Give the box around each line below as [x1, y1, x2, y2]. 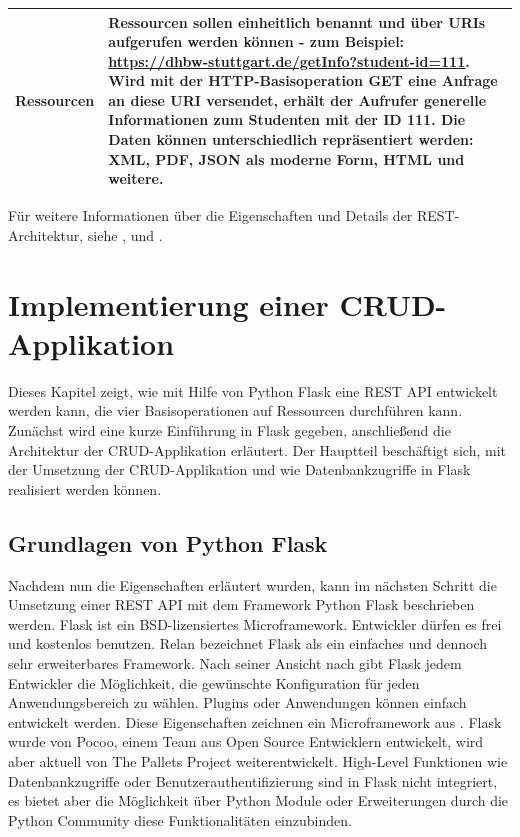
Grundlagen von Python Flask [8, 527, 328, 558]
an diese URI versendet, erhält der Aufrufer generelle [108, 89, 487, 110]
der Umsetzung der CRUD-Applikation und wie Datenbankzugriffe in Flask [8, 459, 471, 480]
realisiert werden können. [8, 478, 162, 499]
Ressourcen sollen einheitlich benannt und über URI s [108, 11, 486, 32]
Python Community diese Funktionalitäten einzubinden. [8, 809, 352, 830]
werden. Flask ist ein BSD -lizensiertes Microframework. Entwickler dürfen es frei [8, 613, 502, 634]
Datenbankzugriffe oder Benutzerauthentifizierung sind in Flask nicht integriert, [8, 770, 498, 791]
